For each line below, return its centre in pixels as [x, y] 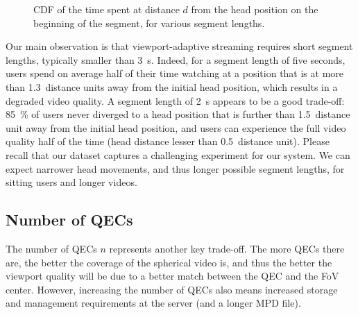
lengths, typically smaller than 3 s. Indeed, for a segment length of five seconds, [176, 59]
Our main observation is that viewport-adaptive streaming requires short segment [179, 46]
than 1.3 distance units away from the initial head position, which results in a [172, 86]
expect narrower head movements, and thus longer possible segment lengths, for [175, 168]
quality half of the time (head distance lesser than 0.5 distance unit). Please [168, 141]
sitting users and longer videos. [71, 182]
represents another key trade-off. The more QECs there [227, 248]
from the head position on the [255, 9]
